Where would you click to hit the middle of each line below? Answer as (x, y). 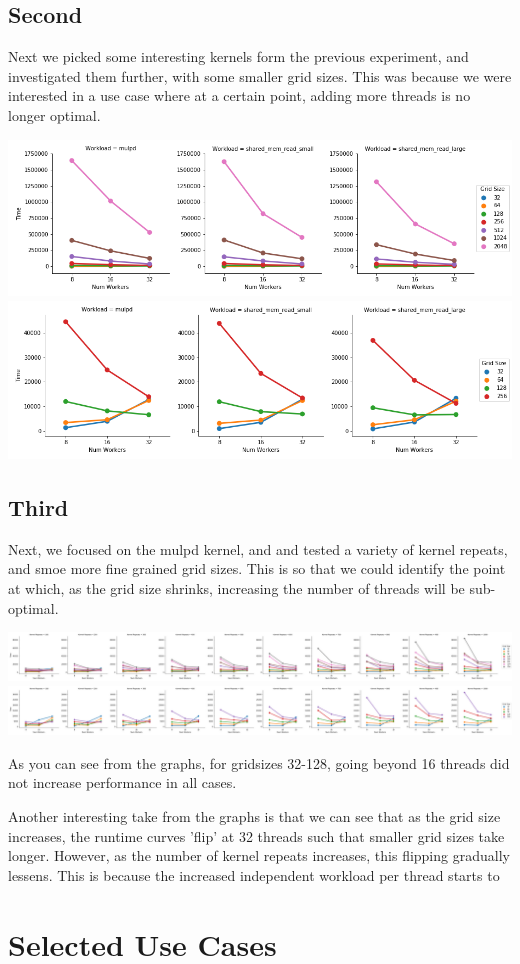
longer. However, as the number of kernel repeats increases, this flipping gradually (259, 855)
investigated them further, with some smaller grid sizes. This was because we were (260, 75)
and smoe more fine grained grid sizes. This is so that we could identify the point (257, 568)
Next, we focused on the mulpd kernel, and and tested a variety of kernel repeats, (258, 548)
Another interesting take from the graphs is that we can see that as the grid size (254, 816)
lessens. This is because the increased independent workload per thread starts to (254, 874)
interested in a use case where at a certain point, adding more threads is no (239, 95)
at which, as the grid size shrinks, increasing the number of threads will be (236, 588)
